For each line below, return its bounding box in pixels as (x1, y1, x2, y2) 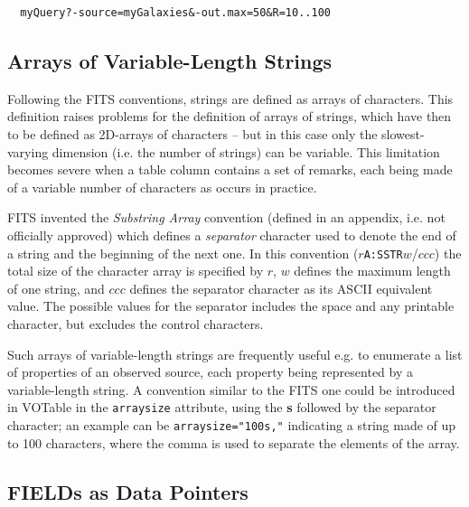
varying (7, 142, 49, 161)
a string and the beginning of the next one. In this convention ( (7, 243, 359, 262)
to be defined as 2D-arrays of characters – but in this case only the (7, 124, 378, 143)
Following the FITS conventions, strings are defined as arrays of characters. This (7, 89, 454, 108)
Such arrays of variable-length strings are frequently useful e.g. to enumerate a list (7, 344, 463, 363)
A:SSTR (363, 248, 403, 261)
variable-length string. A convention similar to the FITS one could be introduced (7, 380, 455, 399)
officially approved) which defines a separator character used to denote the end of (7, 225, 456, 244)
